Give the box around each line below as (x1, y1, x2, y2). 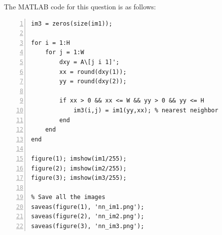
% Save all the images (31, 194, 106, 201)
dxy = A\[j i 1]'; (59, 58, 119, 66)
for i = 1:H (31, 39, 70, 46)
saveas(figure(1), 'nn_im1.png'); (31, 203, 145, 210)
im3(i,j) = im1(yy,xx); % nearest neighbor (73, 106, 219, 114)
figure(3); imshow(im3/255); (31, 174, 127, 182)
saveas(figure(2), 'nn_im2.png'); (31, 213, 145, 220)
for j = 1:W (45, 49, 84, 56)
